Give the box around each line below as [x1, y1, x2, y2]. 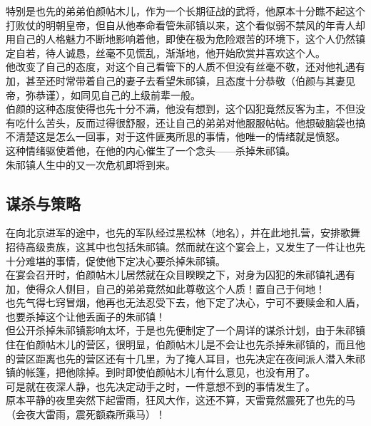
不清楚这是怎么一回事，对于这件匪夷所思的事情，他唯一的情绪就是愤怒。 [6, 129, 345, 144]
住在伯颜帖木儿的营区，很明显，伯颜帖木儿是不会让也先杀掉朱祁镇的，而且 [6, 337, 355, 352]
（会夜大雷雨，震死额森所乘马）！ [6, 407, 166, 422]
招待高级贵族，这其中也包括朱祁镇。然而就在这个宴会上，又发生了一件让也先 [6, 239, 365, 254]
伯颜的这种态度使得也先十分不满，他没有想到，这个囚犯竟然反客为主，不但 [6, 101, 355, 116]
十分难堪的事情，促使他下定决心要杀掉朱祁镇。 [6, 253, 225, 268]
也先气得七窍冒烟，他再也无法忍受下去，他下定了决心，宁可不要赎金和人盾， [6, 295, 365, 310]
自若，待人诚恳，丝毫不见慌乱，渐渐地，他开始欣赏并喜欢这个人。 [15, 45, 325, 60]
